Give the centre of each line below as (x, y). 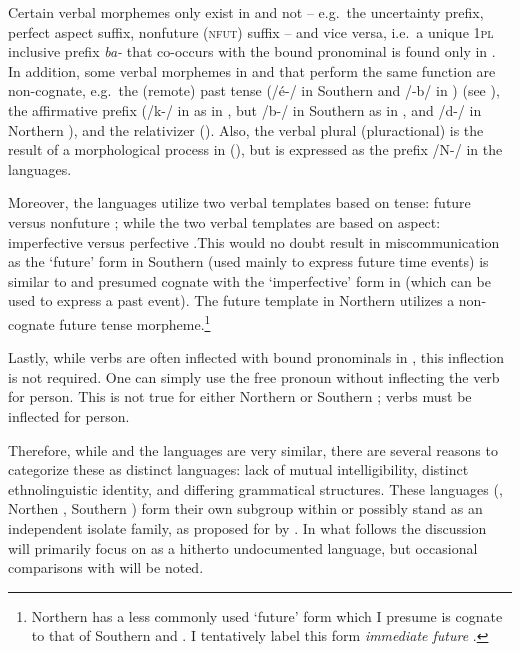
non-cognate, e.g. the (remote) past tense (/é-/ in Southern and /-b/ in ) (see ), (254, 90)
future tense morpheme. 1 (135, 322)
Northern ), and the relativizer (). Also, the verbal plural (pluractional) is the (246, 129)
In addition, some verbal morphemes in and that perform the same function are (252, 70)
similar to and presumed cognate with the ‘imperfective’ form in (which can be (249, 280)
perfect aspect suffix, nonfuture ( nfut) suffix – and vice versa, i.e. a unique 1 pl (251, 31)
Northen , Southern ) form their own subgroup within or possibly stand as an (245, 508)
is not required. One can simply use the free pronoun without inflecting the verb (254, 376)
